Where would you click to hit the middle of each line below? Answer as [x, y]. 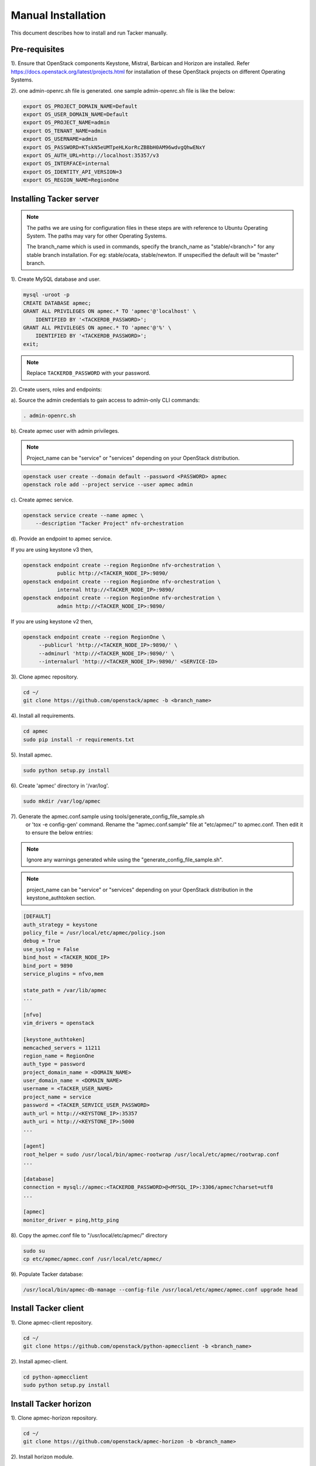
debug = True [42, 941]
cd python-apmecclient [56, 1377]
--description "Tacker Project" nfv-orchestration [109, 524]
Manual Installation [59, 15]
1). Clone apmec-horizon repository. [54, 1418]
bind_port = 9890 [48, 966]
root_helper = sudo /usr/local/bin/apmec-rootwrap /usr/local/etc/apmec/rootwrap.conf [151, 1154]
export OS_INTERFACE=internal [66, 164]
